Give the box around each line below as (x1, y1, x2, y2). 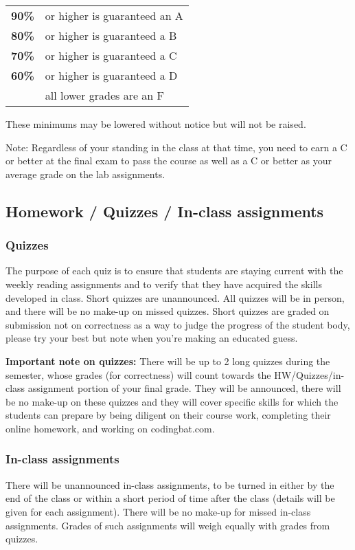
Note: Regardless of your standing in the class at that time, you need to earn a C (5, 140, 347, 154)
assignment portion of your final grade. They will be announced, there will (27, 381, 341, 395)
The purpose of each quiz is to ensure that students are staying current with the (5, 263, 343, 278)
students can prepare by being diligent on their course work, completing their (5, 408, 331, 422)
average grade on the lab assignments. (5, 166, 165, 181)
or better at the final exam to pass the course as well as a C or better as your (5, 153, 332, 168)
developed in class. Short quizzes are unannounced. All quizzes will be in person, (5, 290, 345, 305)
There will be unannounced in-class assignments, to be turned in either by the (5, 477, 334, 492)
